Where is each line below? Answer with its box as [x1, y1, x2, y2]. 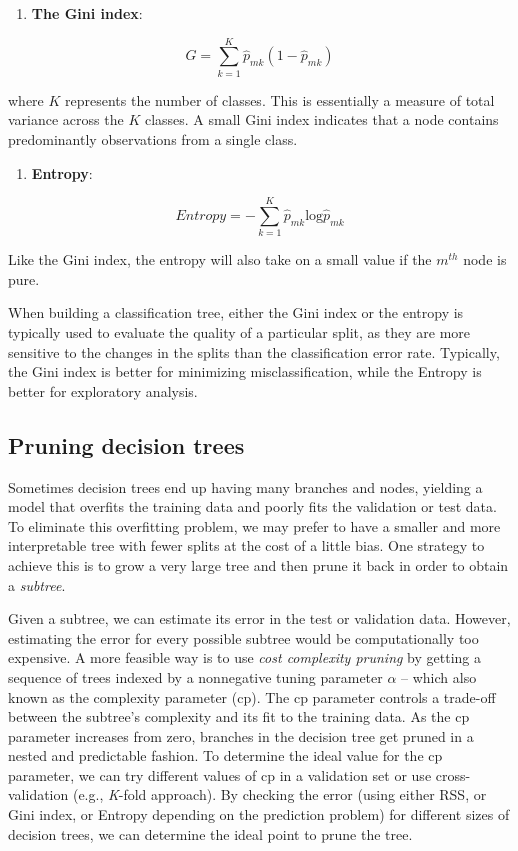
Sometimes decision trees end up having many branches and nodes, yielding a [8, 476, 483, 497]
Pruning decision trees [8, 429, 245, 460]
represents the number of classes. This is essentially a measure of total [65, 89, 495, 110]
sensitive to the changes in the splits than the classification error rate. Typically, [8, 341, 500, 362]
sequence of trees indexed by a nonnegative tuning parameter [8, 666, 383, 687]
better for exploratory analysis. [8, 380, 198, 401]
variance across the [8, 109, 124, 130]
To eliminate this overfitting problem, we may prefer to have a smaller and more [8, 515, 501, 536]
